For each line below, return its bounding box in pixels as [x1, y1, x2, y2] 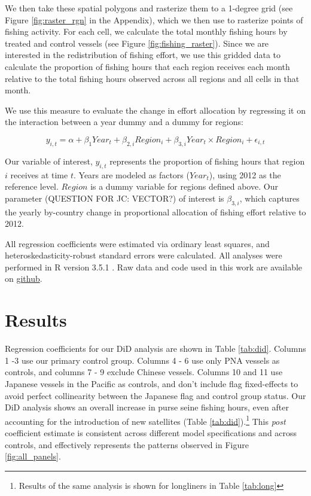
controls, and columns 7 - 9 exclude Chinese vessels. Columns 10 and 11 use [5, 366, 283, 378]
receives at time [10, 168, 68, 181]
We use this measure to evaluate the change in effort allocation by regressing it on [5, 104, 306, 116]
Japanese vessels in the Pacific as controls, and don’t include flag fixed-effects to [5, 377, 298, 390]
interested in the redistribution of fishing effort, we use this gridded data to [5, 48, 281, 61]
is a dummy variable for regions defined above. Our [90, 180, 278, 193]
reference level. [5, 180, 59, 193]
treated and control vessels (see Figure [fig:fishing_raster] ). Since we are [5, 36, 269, 49]
